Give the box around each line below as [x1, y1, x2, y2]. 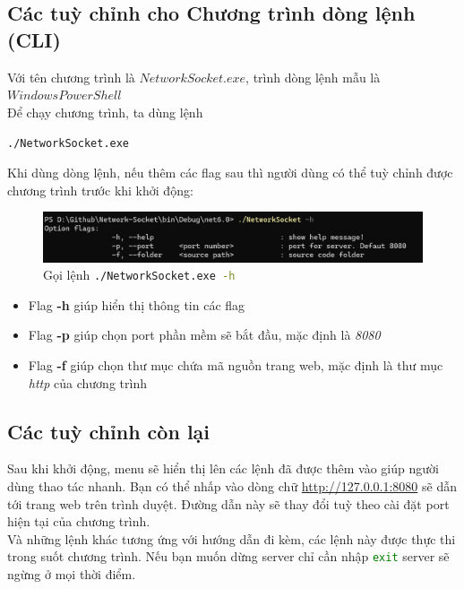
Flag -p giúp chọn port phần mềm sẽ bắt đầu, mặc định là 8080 [28, 325, 381, 344]
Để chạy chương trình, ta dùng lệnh [7, 102, 203, 121]
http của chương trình [28, 373, 147, 392]
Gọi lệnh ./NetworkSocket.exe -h [43, 265, 236, 284]
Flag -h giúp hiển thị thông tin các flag [28, 295, 245, 314]
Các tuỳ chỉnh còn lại [7, 417, 211, 445]
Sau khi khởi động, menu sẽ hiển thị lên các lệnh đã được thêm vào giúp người [7, 459, 439, 478]
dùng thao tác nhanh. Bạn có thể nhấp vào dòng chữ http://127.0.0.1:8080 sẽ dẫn [7, 476, 457, 495]
